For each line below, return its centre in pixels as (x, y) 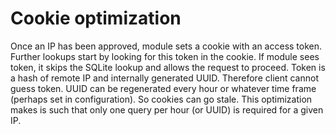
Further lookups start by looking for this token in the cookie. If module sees (165, 56)
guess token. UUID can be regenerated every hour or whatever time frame (163, 88)
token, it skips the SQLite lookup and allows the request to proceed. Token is (168, 67)
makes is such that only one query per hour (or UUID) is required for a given (167, 109)
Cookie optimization (96, 18)
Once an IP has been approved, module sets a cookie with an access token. (166, 46)
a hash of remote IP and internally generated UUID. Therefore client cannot (164, 78)
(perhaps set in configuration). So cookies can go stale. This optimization (161, 99)
